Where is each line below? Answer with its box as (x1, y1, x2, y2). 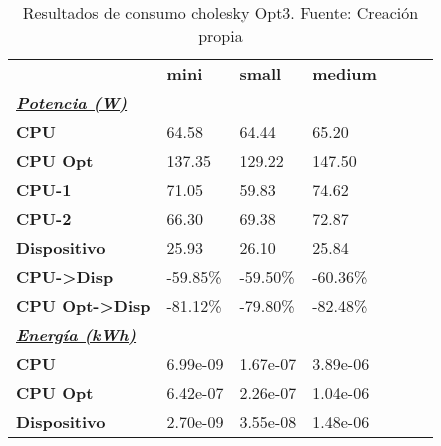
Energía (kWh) (16, 323, 137, 346)
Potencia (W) (16, 91, 128, 114)
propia (198, 24, 243, 47)
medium (312, 62, 377, 85)
